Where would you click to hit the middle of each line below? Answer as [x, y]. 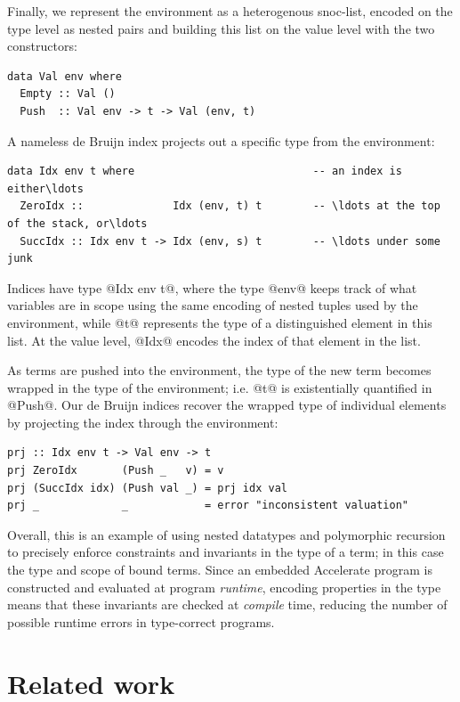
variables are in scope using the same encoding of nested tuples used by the [213, 305]
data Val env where [65, 76]
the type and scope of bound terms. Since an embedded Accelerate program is [220, 570]
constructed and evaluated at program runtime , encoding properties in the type [224, 587]
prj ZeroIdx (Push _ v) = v [116, 471]
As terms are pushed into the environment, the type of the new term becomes [219, 370]
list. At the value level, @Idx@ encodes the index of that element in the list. [214, 340]
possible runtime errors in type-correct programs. [141, 621]
